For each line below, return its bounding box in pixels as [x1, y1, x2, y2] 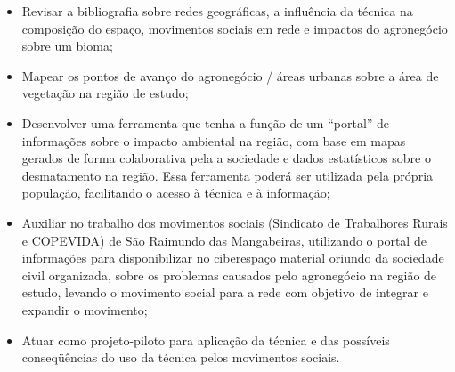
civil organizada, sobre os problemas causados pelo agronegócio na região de [21, 265, 437, 284]
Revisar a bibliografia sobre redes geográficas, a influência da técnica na [21, 2, 413, 20]
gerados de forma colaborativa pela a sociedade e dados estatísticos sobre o [21, 149, 431, 167]
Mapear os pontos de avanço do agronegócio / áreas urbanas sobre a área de [21, 66, 439, 85]
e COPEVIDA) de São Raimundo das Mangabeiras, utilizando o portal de [21, 230, 427, 249]
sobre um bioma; [21, 36, 113, 55]
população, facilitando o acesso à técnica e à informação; [21, 183, 330, 202]
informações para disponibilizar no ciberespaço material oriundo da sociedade [21, 248, 444, 267]
